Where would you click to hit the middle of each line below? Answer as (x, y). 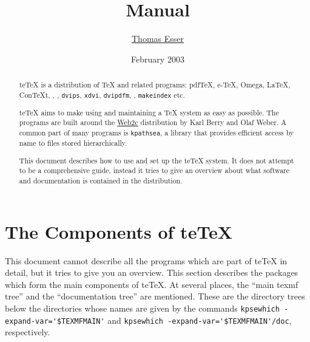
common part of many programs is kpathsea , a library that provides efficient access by (157, 133)
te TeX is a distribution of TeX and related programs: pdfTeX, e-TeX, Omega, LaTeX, (155, 85)
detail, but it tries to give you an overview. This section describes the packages (152, 272)
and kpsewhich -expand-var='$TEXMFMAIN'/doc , (200, 320)
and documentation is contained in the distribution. (101, 181)
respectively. (28, 332)
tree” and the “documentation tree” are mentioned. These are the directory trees (155, 296)
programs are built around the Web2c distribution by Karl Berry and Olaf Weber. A (153, 122)
